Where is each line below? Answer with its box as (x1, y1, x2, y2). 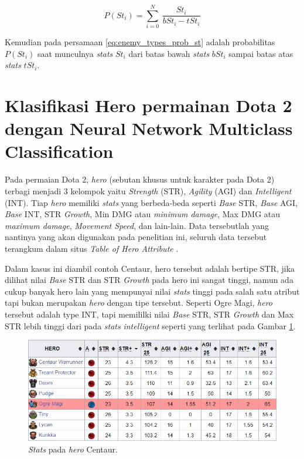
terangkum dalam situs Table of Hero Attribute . (5, 242, 179, 254)
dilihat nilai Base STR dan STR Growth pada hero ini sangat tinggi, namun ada (5, 274, 293, 286)
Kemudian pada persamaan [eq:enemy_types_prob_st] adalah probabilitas (5, 36, 275, 48)
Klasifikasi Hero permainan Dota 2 (5, 93, 292, 117)
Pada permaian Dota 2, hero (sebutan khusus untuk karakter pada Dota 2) (5, 173, 275, 185)
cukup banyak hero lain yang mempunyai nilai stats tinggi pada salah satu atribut (5, 285, 300, 297)
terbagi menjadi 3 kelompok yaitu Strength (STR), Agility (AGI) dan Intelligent (5, 185, 292, 197)
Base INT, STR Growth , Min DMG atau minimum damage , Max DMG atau (5, 208, 281, 220)
